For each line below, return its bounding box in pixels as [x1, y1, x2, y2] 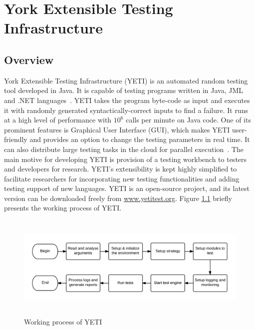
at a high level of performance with [4, 114, 112, 125]
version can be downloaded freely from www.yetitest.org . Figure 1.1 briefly [4, 192, 232, 203]
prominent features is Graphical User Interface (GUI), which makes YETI [4, 124, 230, 134]
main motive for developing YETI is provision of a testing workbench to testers [4, 153, 247, 164]
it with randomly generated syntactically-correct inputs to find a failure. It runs [4, 104, 248, 115]
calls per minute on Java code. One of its [126, 114, 251, 125]
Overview [4, 51, 54, 67]
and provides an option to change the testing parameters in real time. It [29, 134, 250, 144]
